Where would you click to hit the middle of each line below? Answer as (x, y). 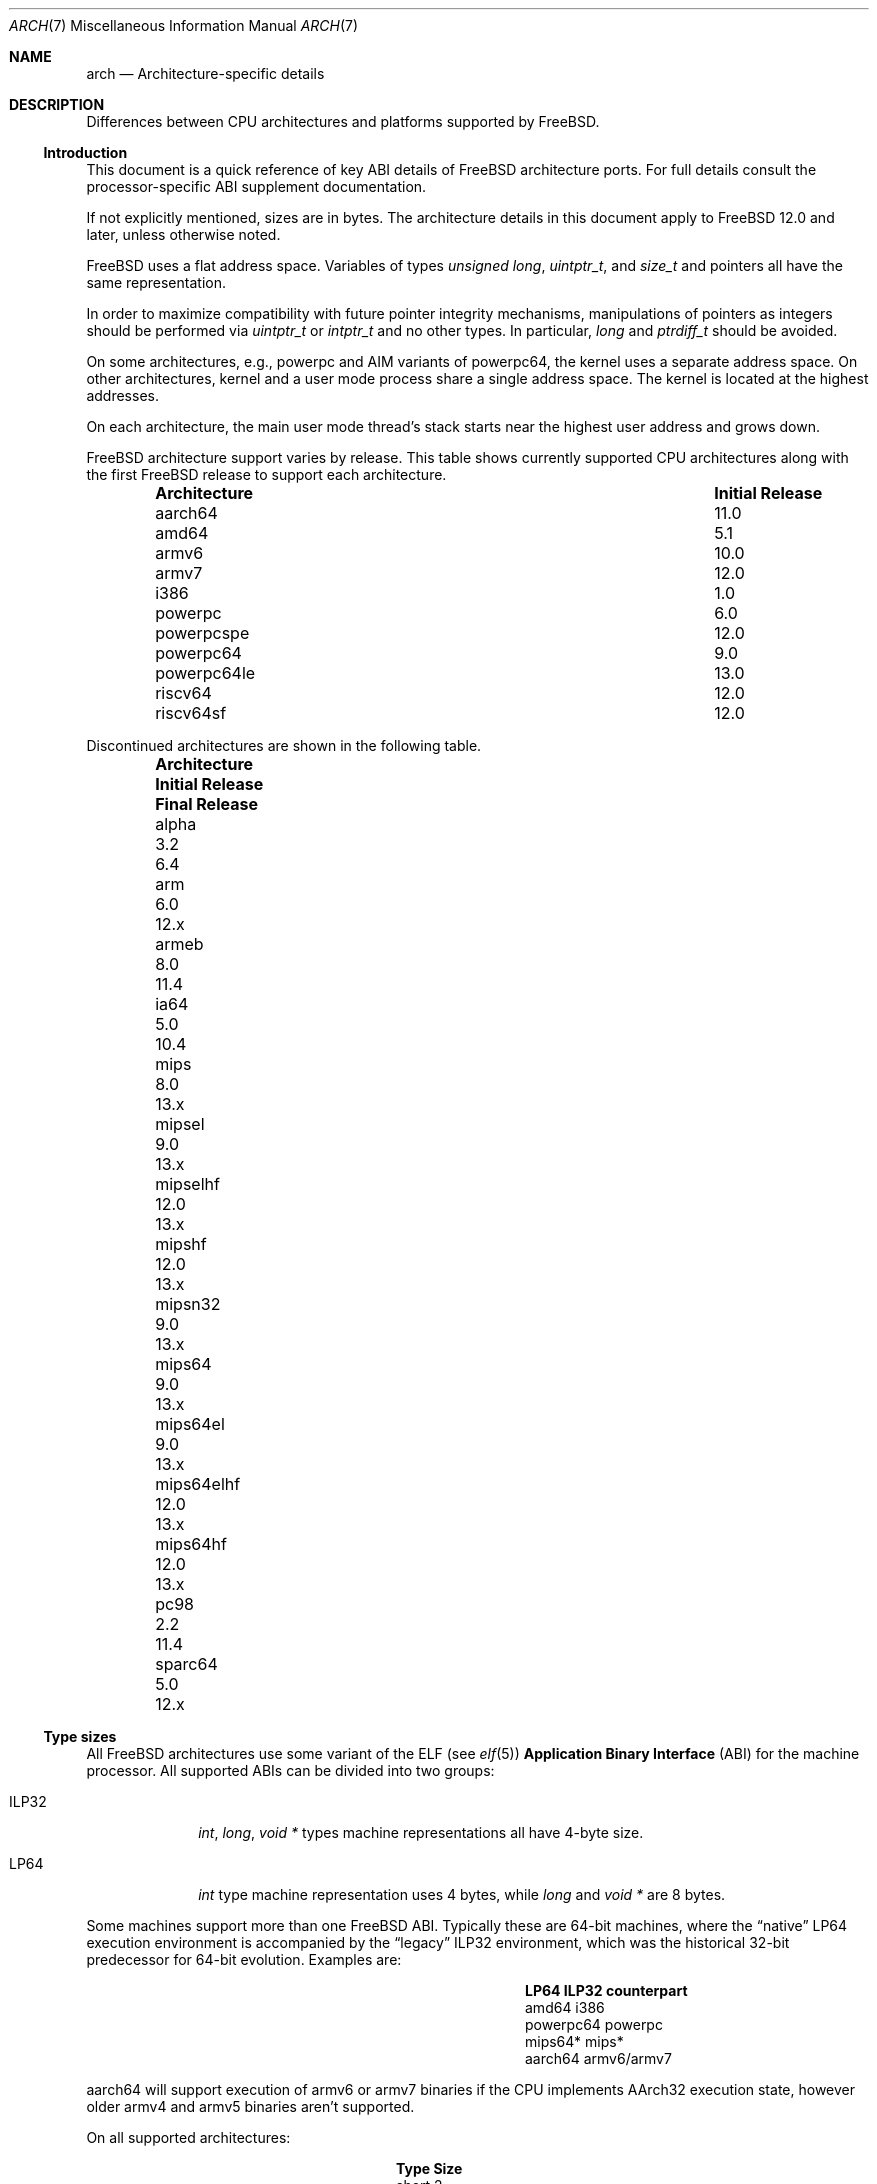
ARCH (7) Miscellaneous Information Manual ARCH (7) (184, 25)
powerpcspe (202, 633)
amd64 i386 (565, 2007)
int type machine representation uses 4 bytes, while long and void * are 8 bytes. (462, 1894)
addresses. (122, 395)
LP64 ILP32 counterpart (606, 1990)
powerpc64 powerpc (594, 2024)
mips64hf (191, 1544)
